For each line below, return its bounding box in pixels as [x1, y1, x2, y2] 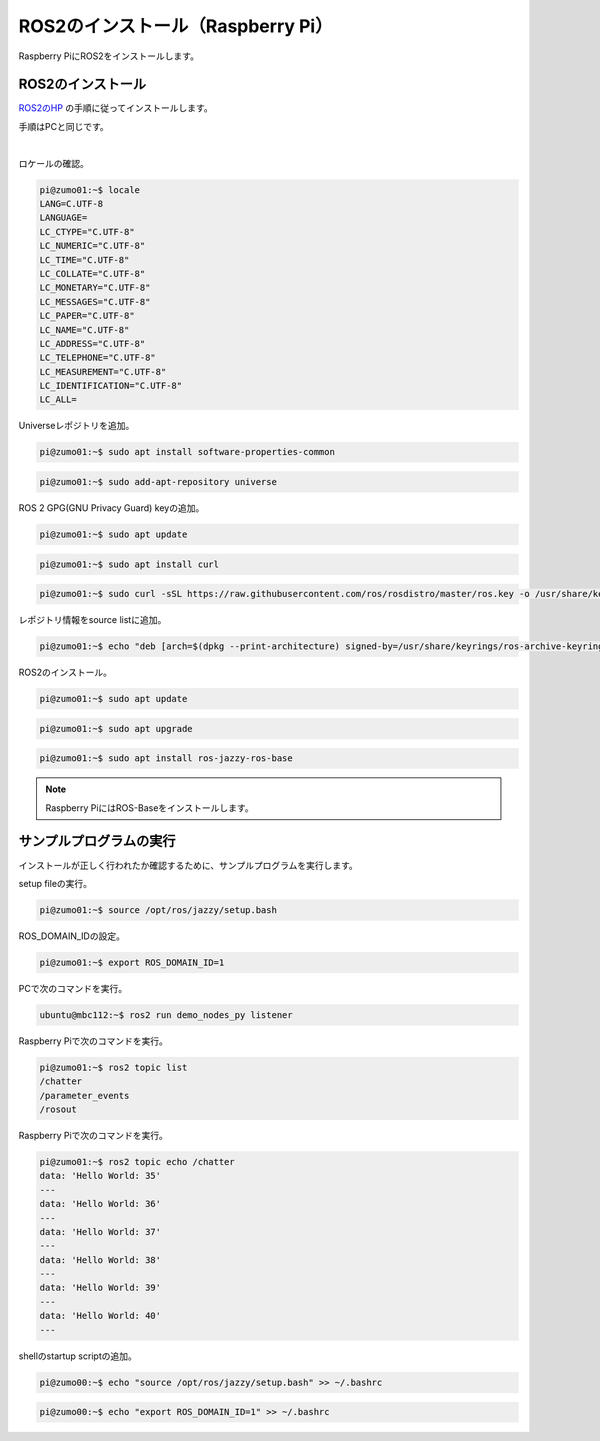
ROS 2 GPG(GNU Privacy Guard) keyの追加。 [18, 502, 205, 514]
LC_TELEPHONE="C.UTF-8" [39, 352, 157, 364]
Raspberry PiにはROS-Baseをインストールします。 [45, 801, 254, 814]
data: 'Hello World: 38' [39, 1254, 162, 1265]
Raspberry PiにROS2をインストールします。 [18, 50, 200, 62]
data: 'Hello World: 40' [39, 1310, 162, 1322]
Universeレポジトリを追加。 [18, 420, 135, 432]
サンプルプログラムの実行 [18, 833, 176, 850]
